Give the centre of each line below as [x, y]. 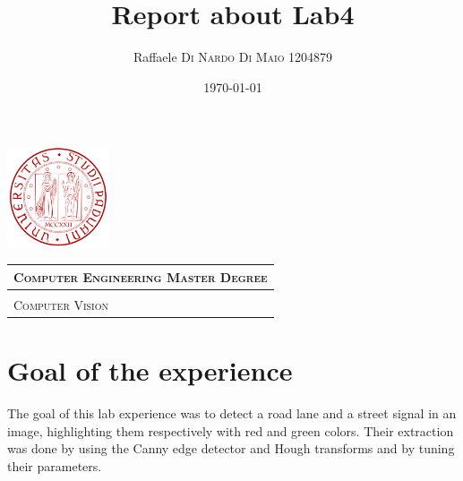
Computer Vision [61, 304]
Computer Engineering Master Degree [141, 276]
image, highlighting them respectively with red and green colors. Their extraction [231, 430]
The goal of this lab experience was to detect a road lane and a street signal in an [232, 413]
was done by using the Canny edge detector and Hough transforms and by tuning [231, 448]
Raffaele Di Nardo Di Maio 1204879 [233, 57]
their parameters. [55, 465]
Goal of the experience [150, 370]
